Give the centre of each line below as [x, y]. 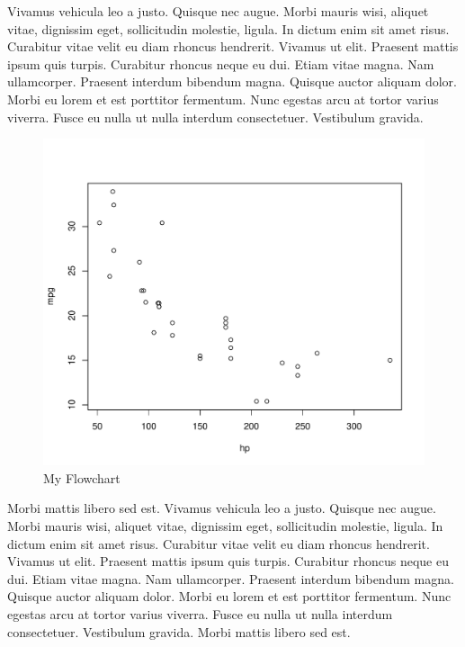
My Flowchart [82, 477]
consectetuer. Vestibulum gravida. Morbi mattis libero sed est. [179, 631]
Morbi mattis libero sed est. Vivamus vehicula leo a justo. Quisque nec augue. [222, 508]
